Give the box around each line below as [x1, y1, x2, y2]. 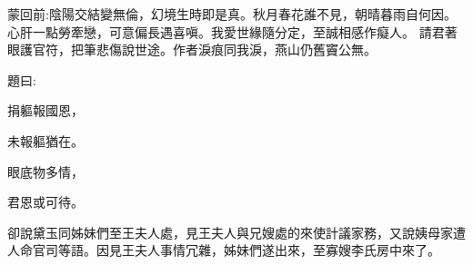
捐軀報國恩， [7, 101, 84, 120]
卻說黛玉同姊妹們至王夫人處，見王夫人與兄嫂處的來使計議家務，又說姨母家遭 [7, 222, 466, 241]
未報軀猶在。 [7, 131, 84, 150]
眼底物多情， [7, 162, 84, 181]
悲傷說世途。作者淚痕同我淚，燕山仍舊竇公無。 [96, 40, 377, 59]
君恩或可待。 [7, 192, 84, 211]
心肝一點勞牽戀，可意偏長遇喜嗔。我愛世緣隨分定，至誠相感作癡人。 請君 [7, 22, 445, 41]
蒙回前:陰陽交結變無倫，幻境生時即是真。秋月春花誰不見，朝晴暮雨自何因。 [7, 5, 457, 23]
